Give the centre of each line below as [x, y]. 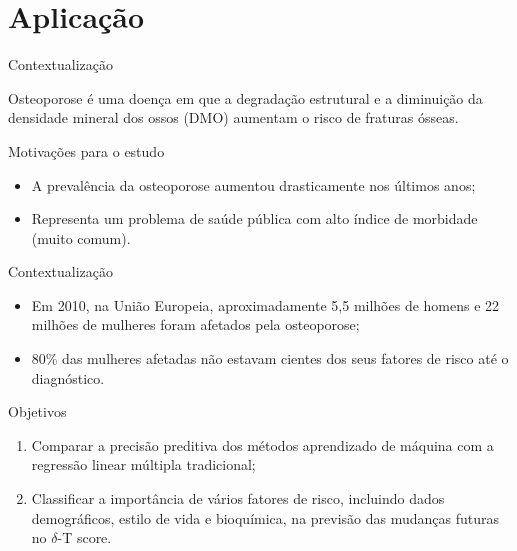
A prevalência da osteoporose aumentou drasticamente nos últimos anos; [253, 184]
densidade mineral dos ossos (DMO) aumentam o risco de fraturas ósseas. [233, 117]
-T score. [84, 537]
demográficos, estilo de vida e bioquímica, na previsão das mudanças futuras [265, 517]
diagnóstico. [68, 377]
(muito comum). [81, 237]
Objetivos [37, 411]
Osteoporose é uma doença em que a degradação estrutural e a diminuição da [245, 97]
